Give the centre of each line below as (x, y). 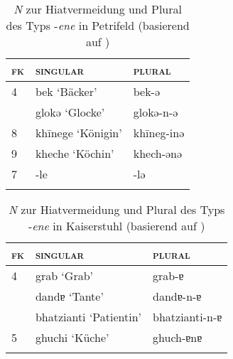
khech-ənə (158, 153)
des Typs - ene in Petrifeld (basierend (98, 25)
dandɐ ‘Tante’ (69, 296)
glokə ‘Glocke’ (70, 112)
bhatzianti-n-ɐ (188, 317)
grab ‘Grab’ (64, 275)
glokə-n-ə (156, 112)
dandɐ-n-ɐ (177, 296)
